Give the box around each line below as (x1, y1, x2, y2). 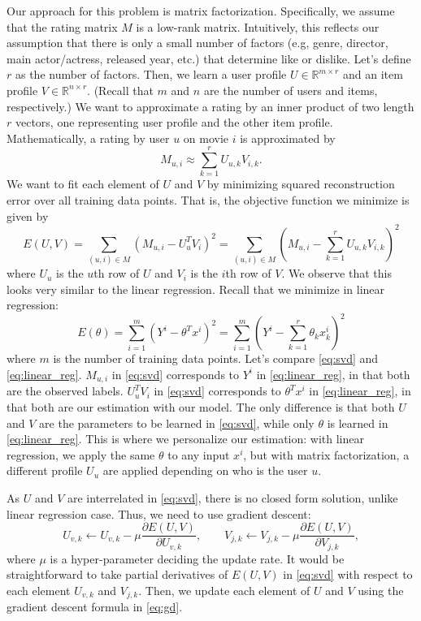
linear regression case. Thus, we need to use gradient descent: (7, 505, 311, 522)
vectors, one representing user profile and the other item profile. (15, 114, 333, 131)
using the (358, 581, 404, 598)
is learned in (327, 414, 388, 431)
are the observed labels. (7, 382, 124, 399)
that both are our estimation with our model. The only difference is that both (7, 399, 395, 415)
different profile (7, 462, 83, 479)
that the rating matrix (7, 18, 118, 35)
